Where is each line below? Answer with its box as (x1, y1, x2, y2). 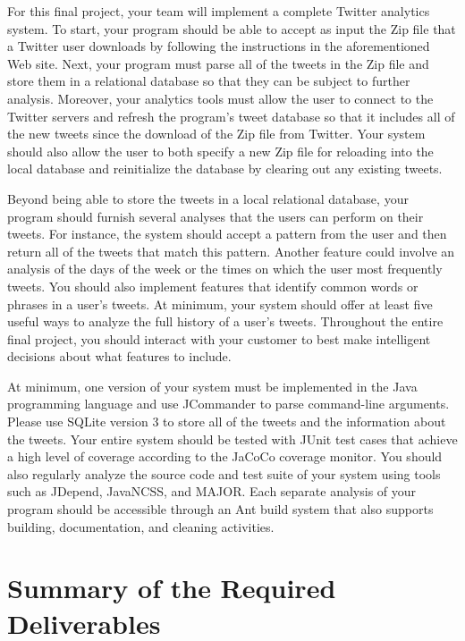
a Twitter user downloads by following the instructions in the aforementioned (7, 37, 430, 55)
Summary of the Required (7, 569, 336, 606)
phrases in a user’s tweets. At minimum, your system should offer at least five (7, 294, 433, 313)
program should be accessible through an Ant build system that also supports (7, 500, 434, 519)
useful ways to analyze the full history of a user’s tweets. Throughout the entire (7, 312, 444, 331)
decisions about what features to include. (7, 347, 232, 366)
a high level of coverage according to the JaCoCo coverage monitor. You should (7, 447, 443, 466)
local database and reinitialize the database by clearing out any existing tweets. (7, 159, 443, 178)
